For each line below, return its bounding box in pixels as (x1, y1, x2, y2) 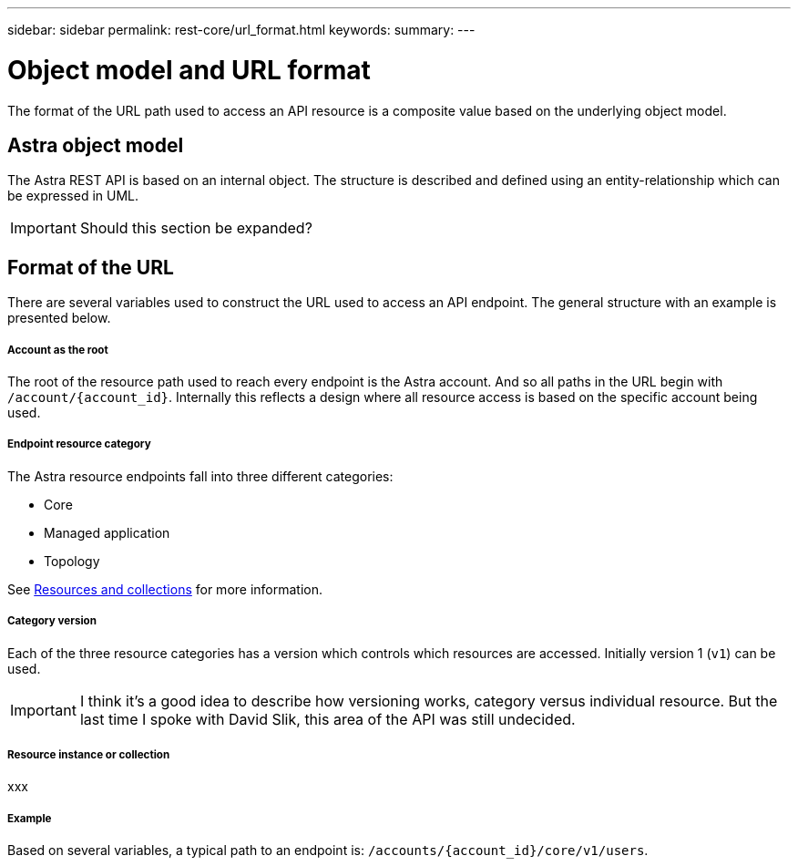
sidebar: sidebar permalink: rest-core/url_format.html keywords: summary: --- (7, 22, 476, 37)
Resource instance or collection (7, 747, 170, 761)
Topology (44, 552, 100, 569)
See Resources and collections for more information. (7, 581, 323, 597)
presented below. (7, 310, 111, 326)
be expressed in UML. (7, 188, 138, 204)
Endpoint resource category (7, 438, 151, 451)
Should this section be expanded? (79, 219, 312, 238)
